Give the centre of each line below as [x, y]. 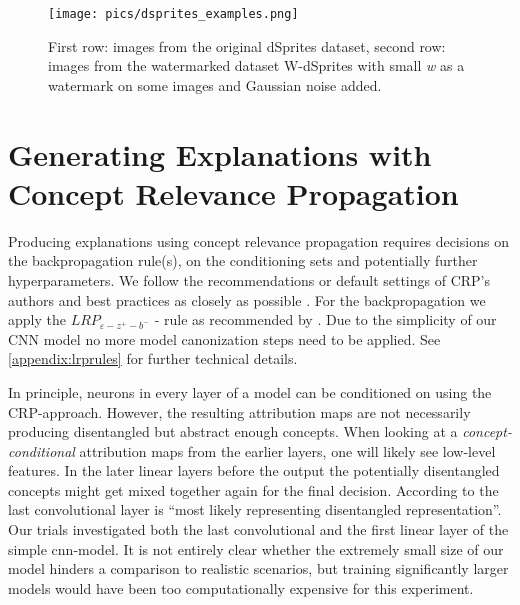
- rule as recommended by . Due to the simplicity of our [325, 319]
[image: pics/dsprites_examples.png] [173, 14]
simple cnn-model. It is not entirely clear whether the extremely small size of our [256, 548]
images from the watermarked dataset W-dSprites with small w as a [256, 65]
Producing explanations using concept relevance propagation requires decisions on [258, 240]
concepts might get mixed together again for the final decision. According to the [253, 489]
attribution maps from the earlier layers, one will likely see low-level [287, 450]
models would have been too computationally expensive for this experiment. [241, 587]
